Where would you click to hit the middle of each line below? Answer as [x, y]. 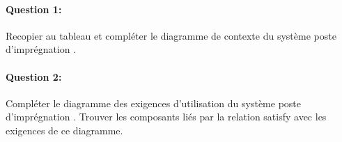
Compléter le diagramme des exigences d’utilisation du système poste [153, 103]
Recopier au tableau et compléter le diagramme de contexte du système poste [171, 35]
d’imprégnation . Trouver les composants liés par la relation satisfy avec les [166, 117]
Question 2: [34, 76]
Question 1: [34, 9]
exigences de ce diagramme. [64, 130]
